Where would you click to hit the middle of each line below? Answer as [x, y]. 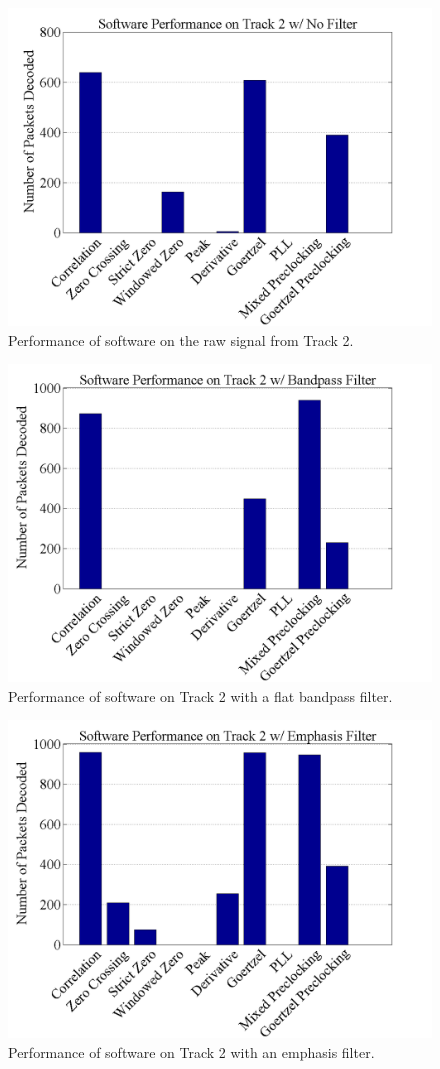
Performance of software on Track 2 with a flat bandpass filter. [200, 695]
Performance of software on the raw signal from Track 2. [181, 339]
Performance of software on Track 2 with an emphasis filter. [191, 1051]
